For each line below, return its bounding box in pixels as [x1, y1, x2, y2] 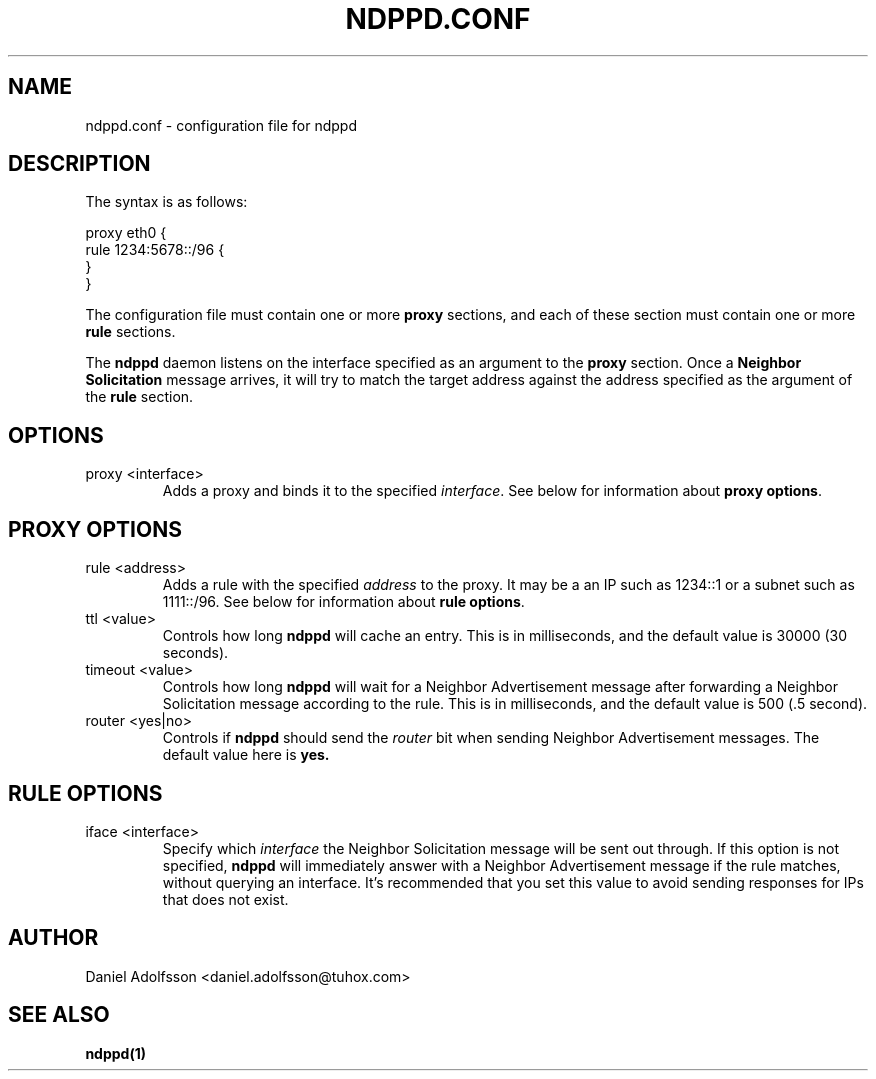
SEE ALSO [8, 1002, 110, 1028]
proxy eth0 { [85, 224, 167, 242]
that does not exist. [162, 890, 289, 908]
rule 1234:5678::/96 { [85, 241, 225, 259]
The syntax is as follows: [85, 193, 248, 211]
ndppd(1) [85, 1044, 146, 1062]
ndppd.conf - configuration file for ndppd [85, 116, 357, 134]
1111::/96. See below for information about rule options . [162, 593, 525, 611]
